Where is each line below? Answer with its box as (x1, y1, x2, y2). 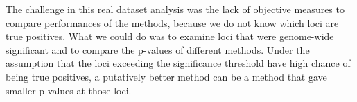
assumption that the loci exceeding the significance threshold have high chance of (6, 56, 351, 70)
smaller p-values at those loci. (6, 83, 132, 97)
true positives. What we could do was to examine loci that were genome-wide (6, 29, 334, 43)
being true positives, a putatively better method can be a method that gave (6, 69, 327, 83)
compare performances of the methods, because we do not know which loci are (6, 15, 339, 30)
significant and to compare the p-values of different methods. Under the (6, 42, 310, 57)
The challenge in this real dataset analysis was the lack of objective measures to (6, 2, 345, 16)
